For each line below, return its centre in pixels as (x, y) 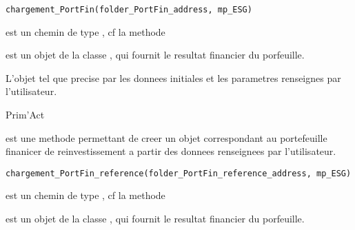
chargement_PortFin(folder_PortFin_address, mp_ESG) (129, 10)
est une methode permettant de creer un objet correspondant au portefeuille (166, 137)
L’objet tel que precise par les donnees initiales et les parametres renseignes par (173, 77)
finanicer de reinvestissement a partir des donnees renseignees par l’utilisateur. (171, 151)
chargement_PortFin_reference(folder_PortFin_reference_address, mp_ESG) (179, 173)
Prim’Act (25, 115)
